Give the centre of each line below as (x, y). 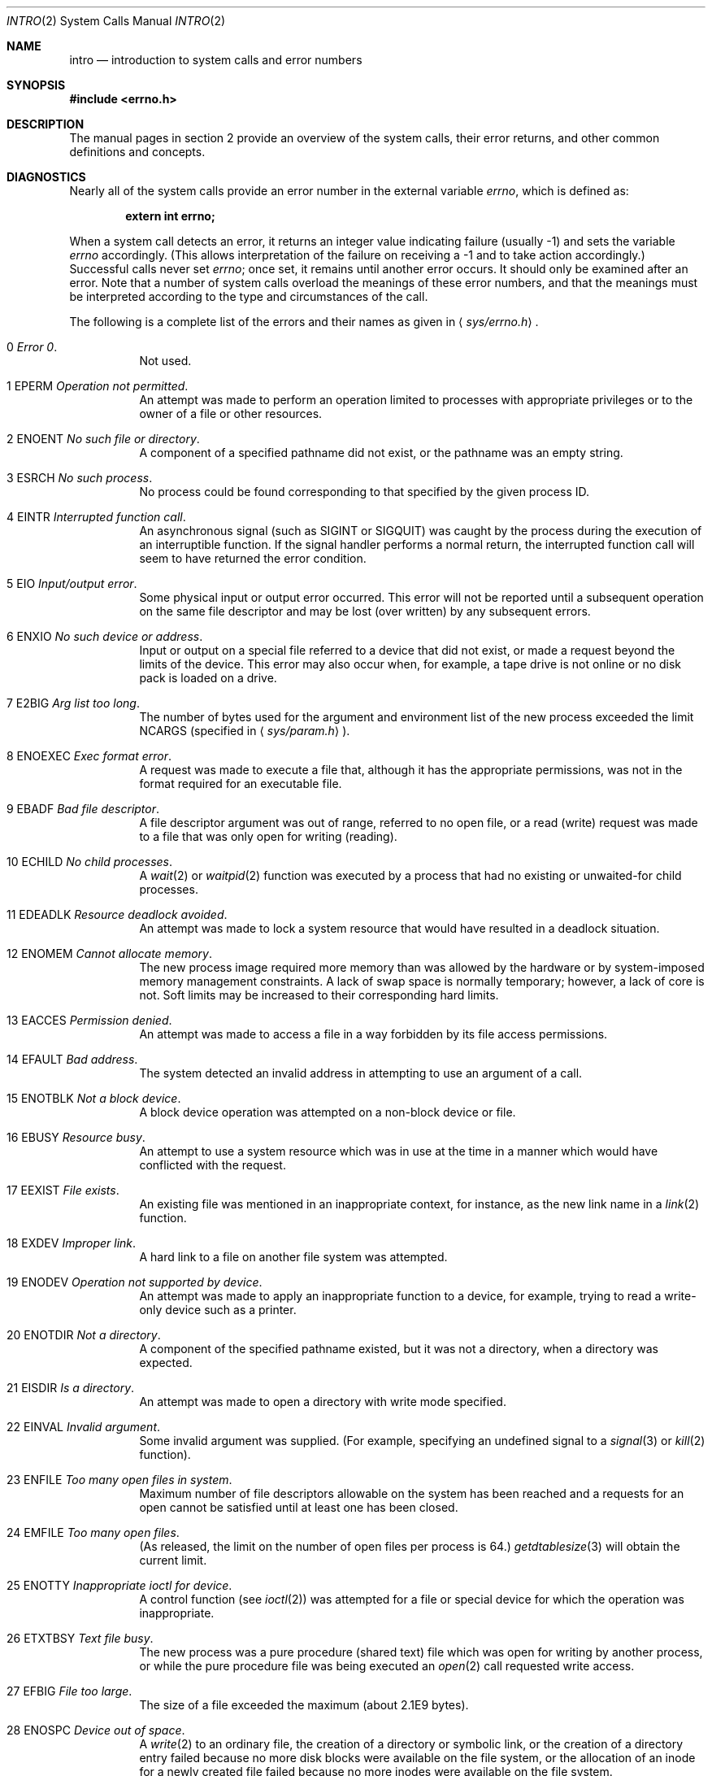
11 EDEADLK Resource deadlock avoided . (117, 914)
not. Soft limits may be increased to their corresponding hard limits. (319, 995)
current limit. (173, 1560)
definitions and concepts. (137, 152)
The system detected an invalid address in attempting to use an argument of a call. (361, 1073)
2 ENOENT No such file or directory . (103, 439)
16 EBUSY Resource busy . (76, 1137)
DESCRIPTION (46, 124)
